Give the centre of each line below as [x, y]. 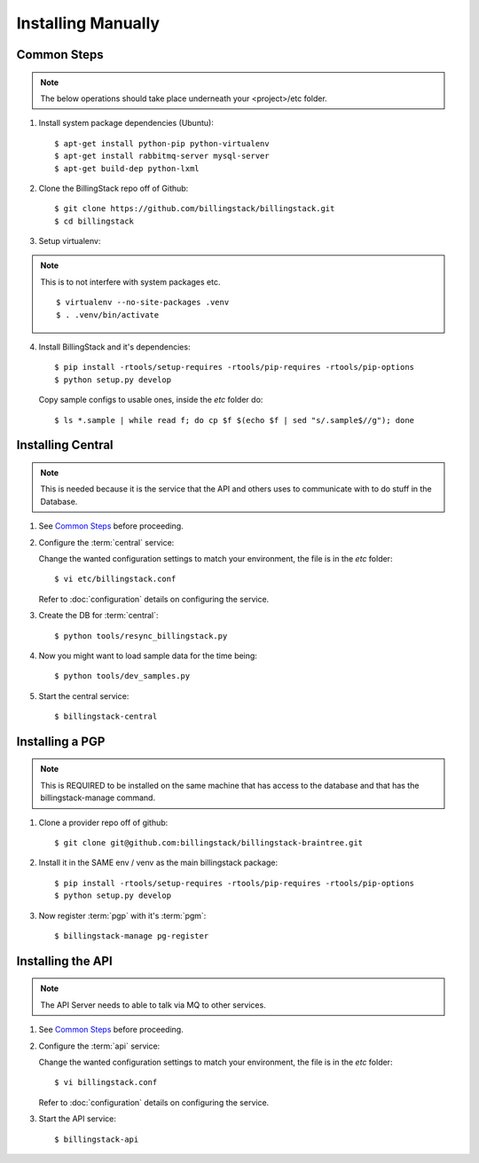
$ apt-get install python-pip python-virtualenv [162, 143]
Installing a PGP [61, 741]
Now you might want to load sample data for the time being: [148, 656]
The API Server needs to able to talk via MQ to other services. [153, 1005]
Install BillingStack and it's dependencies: [114, 347]
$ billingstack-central [106, 717]
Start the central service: [84, 695]
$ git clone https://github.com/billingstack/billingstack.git [195, 209]
